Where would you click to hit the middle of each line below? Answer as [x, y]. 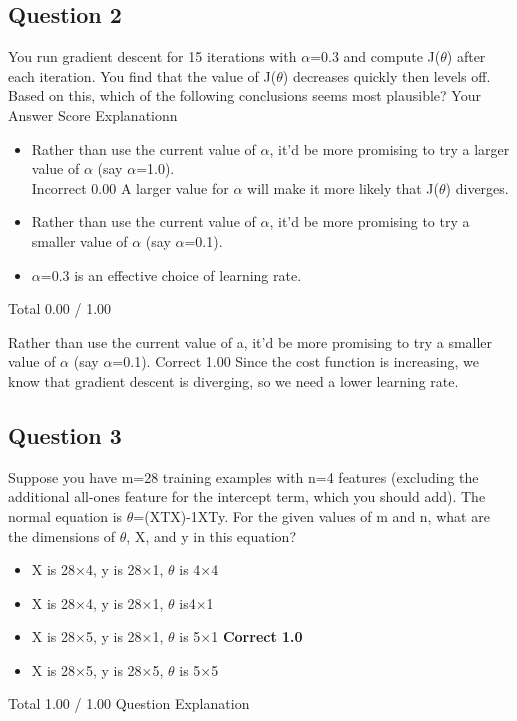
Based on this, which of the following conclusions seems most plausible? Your [244, 95]
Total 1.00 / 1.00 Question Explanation [129, 703]
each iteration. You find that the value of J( [142, 75]
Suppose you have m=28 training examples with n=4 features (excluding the [243, 476]
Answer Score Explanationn [93, 114]
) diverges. [477, 187]
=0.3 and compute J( [375, 56]
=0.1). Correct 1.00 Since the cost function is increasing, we [296, 361]
